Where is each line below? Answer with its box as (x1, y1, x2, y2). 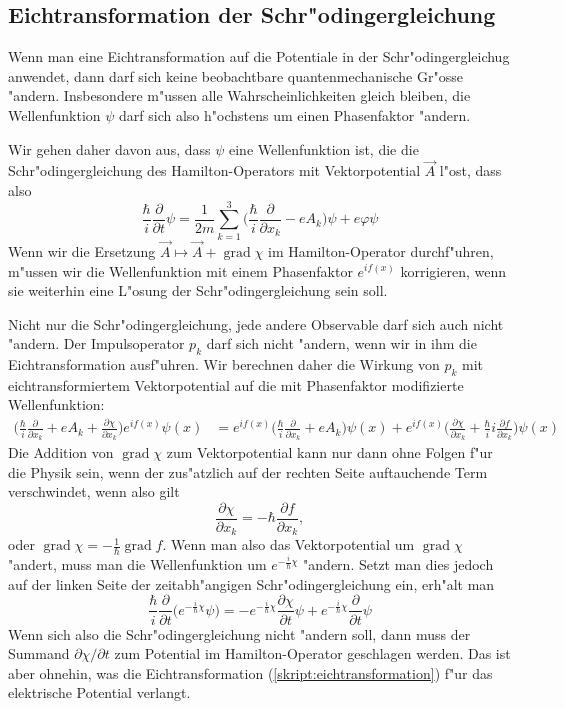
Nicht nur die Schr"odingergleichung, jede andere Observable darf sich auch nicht (8, 313, 504, 334)
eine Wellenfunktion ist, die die (228, 138, 419, 159)
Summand (8, 643, 70, 664)
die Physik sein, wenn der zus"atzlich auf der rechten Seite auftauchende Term (8, 461, 488, 482)
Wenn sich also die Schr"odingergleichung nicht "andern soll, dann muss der (8, 623, 471, 644)
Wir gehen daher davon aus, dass (8, 138, 211, 159)
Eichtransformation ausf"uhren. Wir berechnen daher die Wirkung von (8, 354, 440, 375)
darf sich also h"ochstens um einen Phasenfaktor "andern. (119, 104, 471, 125)
